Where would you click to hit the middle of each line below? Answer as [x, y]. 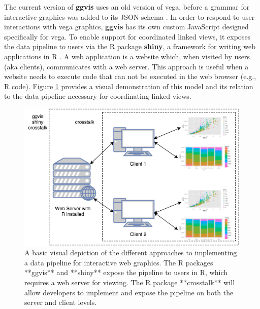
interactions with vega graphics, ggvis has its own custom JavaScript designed [126, 27]
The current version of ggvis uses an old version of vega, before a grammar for [127, 7]
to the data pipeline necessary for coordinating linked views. [98, 96]
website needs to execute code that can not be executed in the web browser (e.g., [130, 76]
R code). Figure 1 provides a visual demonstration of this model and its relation [129, 86]
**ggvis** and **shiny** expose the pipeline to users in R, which [126, 272]
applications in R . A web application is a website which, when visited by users [127, 56]
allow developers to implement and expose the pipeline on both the [129, 292]
